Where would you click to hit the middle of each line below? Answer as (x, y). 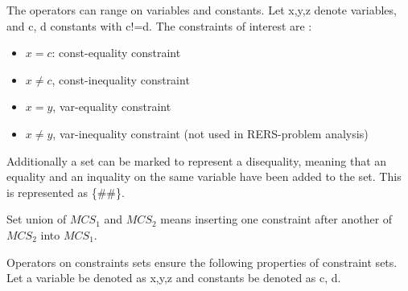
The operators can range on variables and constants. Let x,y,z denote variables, (202, 10)
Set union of (37, 219)
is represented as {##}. (66, 192)
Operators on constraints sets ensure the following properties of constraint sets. (202, 262)
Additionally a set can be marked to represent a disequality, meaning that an (197, 160)
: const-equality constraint (116, 53)
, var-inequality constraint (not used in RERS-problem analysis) (210, 133)
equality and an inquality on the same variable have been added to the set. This (204, 176)
